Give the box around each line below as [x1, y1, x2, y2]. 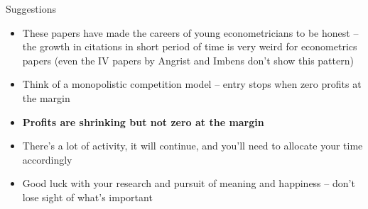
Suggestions [6, 1, 56, 16]
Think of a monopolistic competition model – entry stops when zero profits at [22, 77, 362, 91]
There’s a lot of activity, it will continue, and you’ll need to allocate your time [22, 138, 363, 153]
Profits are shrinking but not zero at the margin [22, 114, 264, 129]
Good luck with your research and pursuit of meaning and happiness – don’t [22, 176, 355, 191]
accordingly [22, 152, 72, 166]
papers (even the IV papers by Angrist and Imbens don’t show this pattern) [22, 52, 354, 67]
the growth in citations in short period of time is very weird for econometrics [22, 39, 357, 54]
